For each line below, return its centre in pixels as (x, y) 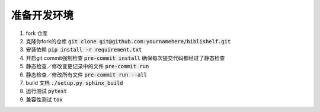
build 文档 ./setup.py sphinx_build (74, 82)
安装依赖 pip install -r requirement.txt (84, 50)
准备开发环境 (42, 15)
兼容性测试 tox (44, 99)
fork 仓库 (37, 33)
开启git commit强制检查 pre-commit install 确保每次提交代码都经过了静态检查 (125, 58)
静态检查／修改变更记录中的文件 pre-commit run (87, 66)
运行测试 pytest (47, 91)
